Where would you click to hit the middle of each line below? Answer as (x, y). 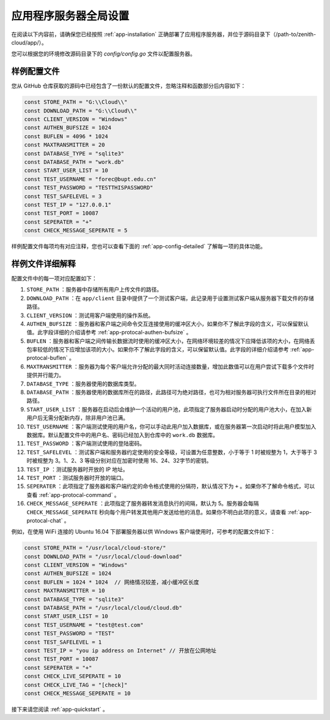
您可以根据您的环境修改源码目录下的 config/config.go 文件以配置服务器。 (103, 54)
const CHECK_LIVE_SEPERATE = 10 (73, 676)
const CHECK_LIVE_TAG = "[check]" (76, 685)
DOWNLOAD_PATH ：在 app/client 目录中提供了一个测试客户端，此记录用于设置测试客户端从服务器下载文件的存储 (170, 298)
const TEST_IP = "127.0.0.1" (68, 204)
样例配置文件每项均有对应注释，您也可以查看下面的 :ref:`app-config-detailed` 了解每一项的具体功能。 (138, 246)
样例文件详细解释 (43, 264)
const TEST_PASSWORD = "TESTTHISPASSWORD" (89, 188)
